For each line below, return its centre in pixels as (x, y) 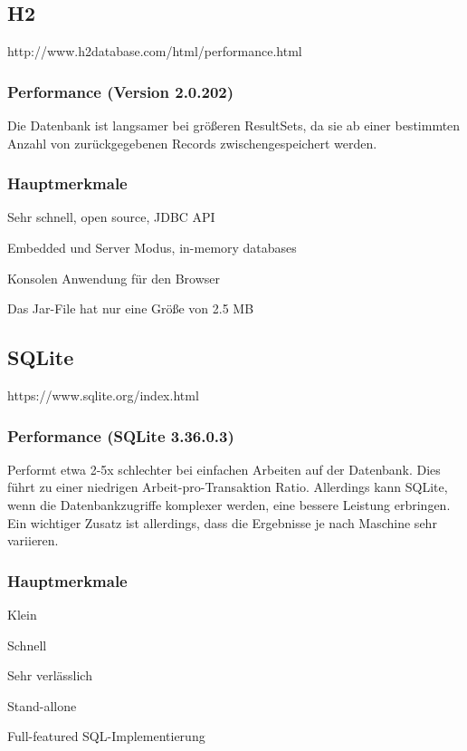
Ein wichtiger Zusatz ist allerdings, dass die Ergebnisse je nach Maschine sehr (222, 522)
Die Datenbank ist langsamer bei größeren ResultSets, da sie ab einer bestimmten (234, 125)
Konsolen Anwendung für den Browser (114, 278)
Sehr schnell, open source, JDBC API (111, 217)
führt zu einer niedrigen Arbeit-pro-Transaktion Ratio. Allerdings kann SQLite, (228, 487)
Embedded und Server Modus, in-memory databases (152, 248)
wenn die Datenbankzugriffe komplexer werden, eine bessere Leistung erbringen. (229, 505)
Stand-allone (42, 705)
